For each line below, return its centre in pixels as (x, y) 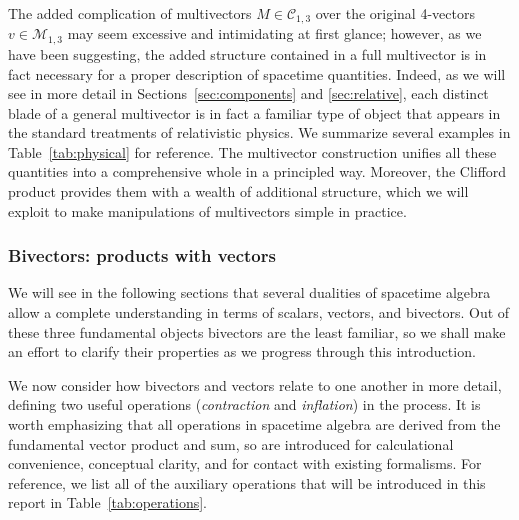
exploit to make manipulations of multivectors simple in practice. (207, 210)
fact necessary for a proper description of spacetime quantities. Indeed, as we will (257, 73)
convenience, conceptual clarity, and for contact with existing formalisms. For (245, 463)
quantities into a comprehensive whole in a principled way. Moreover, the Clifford (257, 171)
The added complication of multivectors (130, 13)
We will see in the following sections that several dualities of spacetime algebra (249, 292)
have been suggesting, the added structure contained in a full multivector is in (247, 53)
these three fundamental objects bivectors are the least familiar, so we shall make (257, 331)
